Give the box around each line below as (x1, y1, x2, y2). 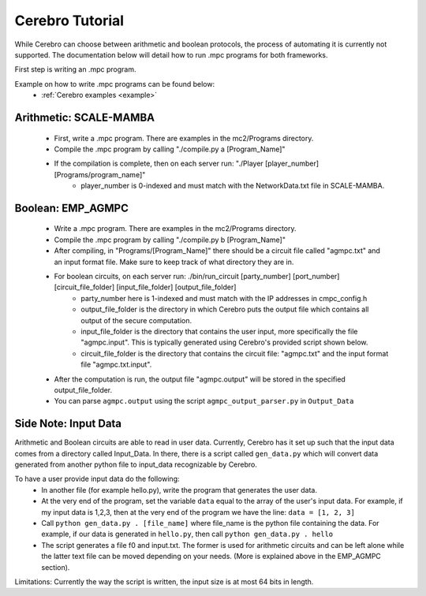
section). (41, 562, 70, 572)
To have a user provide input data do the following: (14, 474, 181, 484)
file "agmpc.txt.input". (80, 359, 152, 370)
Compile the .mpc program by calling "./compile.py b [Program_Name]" (54, 235, 286, 244)
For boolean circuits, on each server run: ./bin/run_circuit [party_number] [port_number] (54, 272, 340, 281)
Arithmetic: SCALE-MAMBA (14, 110, 155, 124)
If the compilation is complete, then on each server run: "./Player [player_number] (54, 158, 319, 169)
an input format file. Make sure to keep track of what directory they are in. (54, 257, 294, 266)
